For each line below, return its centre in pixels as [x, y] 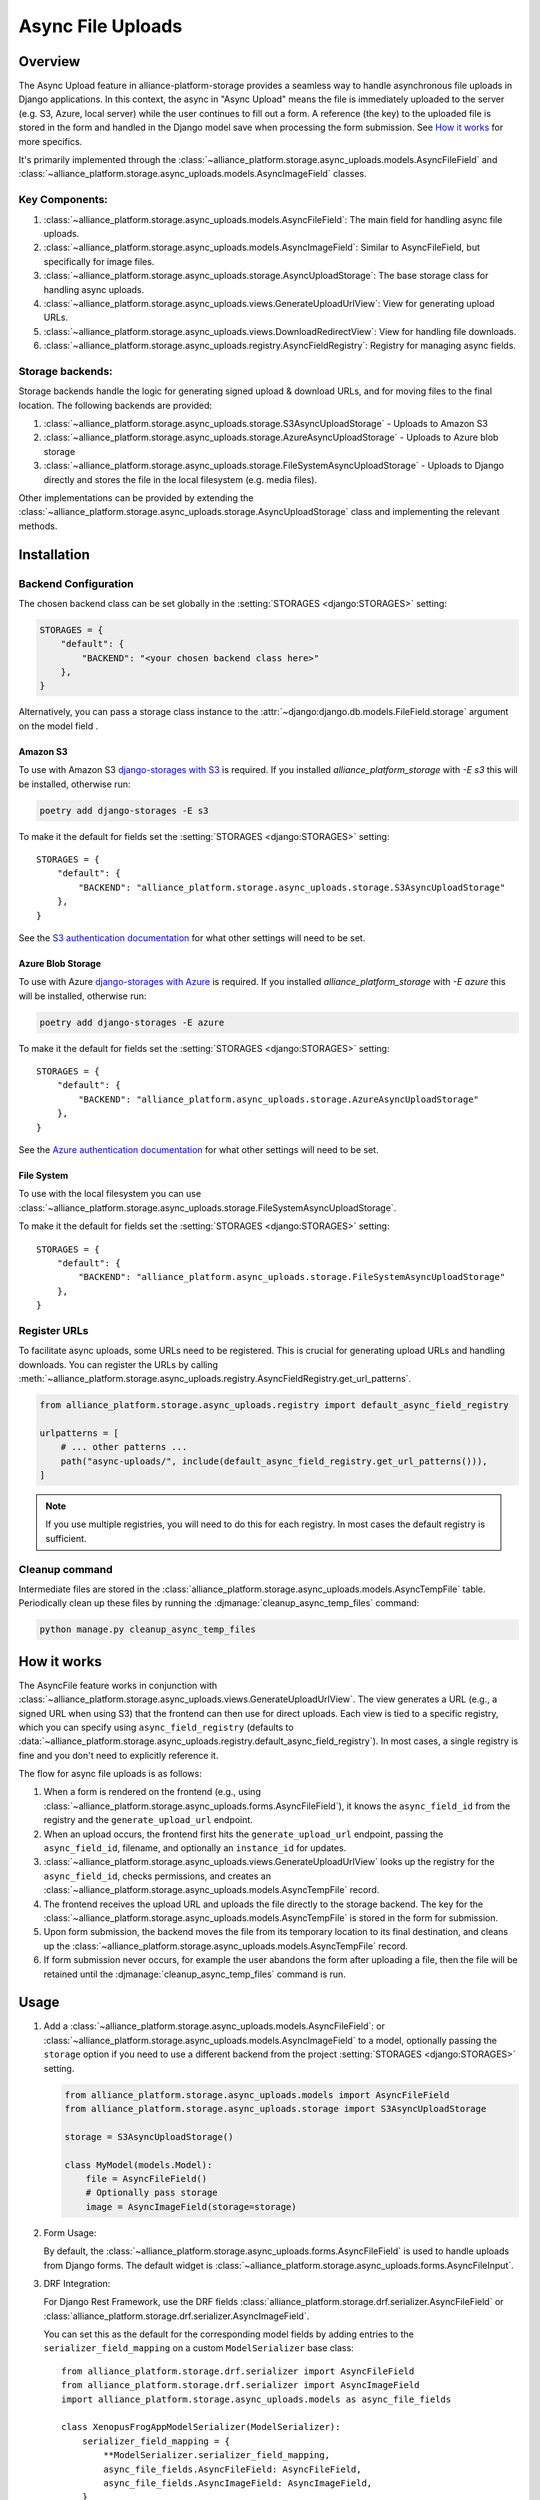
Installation [54, 554]
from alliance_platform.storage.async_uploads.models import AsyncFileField [257, 2094]
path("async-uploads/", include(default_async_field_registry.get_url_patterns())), [274, 1461]
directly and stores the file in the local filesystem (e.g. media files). [180, 479]
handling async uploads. [94, 289]
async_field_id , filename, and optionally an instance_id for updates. [195, 1848]
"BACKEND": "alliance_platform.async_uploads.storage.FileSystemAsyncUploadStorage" [292, 1277]
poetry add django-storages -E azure [132, 1022]
